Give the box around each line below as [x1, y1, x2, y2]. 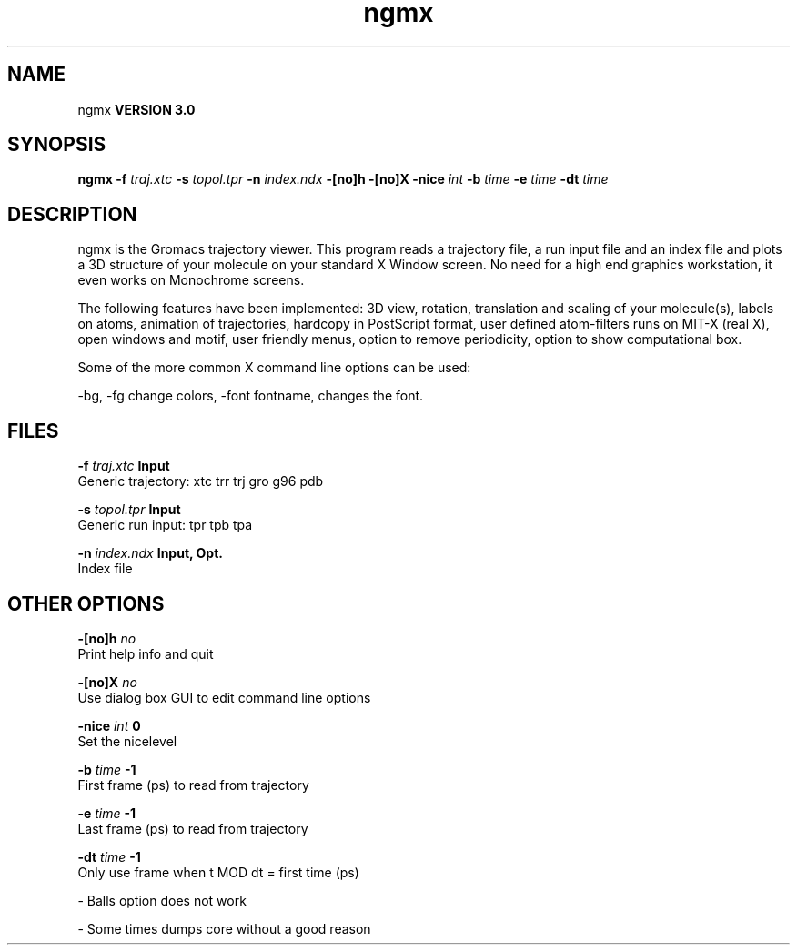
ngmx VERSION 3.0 [77, 101, 196, 117]
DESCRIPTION [7, 202, 137, 226]
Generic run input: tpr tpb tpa [77, 517, 253, 533]
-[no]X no [77, 673, 137, 690]
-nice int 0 [77, 717, 141, 734]
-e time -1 [77, 805, 136, 821]
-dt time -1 [77, 848, 141, 865]
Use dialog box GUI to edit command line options [77, 689, 371, 705]
